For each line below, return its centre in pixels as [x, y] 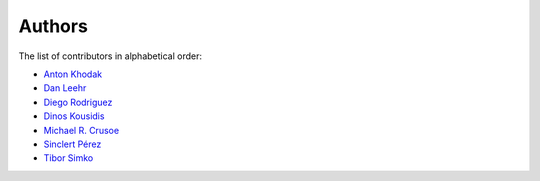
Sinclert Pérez [72, 144]
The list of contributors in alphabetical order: [110, 56]
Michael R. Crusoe [81, 130]
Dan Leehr [65, 88]
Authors [53, 26]
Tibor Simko [68, 158]
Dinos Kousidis [74, 116]
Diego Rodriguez [78, 102]
